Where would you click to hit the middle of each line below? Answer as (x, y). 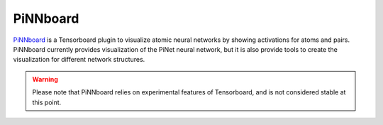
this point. (47, 102)
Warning (45, 79)
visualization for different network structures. (79, 60)
